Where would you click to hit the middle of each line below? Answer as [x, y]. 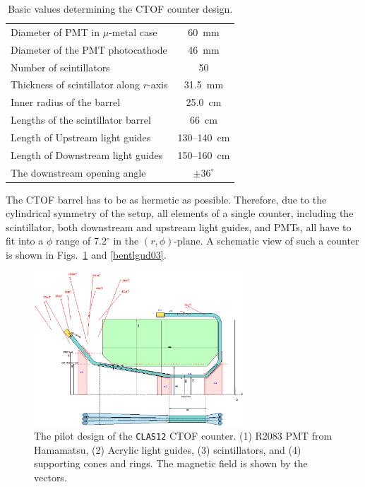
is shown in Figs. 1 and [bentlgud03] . [86, 255]
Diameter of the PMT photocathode [89, 49]
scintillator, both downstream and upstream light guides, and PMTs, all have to [179, 227]
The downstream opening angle [78, 172]
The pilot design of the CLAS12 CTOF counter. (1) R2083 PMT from [183, 436]
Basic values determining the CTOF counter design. [120, 8]
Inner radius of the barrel [66, 102]
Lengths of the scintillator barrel [81, 120]
